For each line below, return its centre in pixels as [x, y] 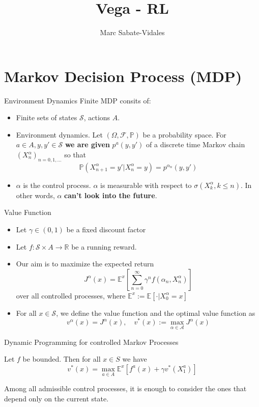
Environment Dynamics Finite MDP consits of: [78, 100]
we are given [87, 144]
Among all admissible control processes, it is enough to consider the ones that [125, 388]
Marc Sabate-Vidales [132, 32]
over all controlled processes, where [71, 295]
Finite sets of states [47, 117]
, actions [97, 117]
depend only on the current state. [56, 398]
